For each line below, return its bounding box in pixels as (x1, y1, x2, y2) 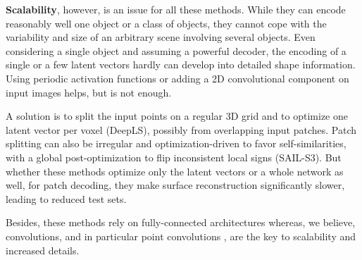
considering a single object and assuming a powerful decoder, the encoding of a (6, 43, 347, 58)
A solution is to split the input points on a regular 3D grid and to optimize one (6, 109, 348, 123)
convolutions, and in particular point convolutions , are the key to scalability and (6, 228, 356, 243)
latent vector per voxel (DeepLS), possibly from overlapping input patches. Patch (6, 122, 357, 137)
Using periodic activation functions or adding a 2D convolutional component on (6, 70, 349, 85)
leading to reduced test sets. (6, 191, 127, 206)
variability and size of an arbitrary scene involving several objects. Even (6, 30, 316, 44)
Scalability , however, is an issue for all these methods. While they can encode (6, 2, 346, 16)
